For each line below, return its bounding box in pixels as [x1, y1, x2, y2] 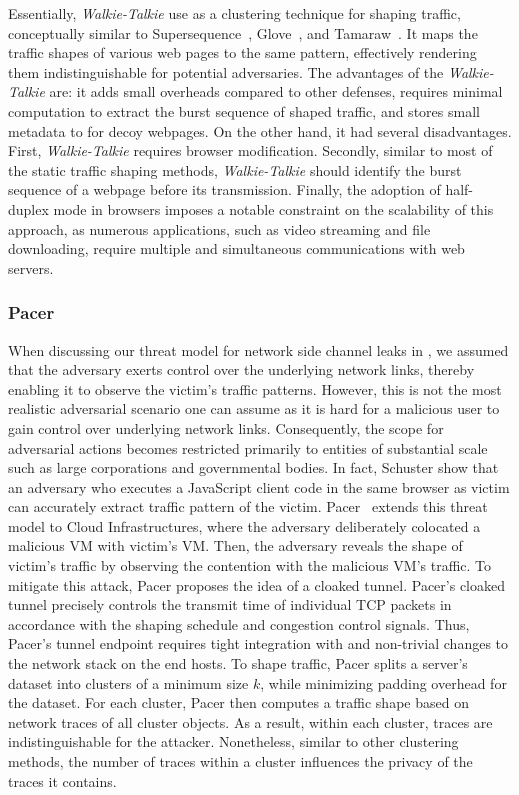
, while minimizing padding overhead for [260, 672, 507, 693]
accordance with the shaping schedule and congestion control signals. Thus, [8, 613, 470, 634]
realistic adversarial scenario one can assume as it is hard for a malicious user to [8, 398, 500, 419]
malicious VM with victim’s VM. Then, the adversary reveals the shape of [8, 535, 463, 556]
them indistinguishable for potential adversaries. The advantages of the [8, 61, 444, 82]
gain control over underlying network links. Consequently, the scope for [8, 417, 444, 438]
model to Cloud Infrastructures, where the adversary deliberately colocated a [8, 515, 481, 536]
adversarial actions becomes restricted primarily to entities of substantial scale [8, 437, 488, 458]
